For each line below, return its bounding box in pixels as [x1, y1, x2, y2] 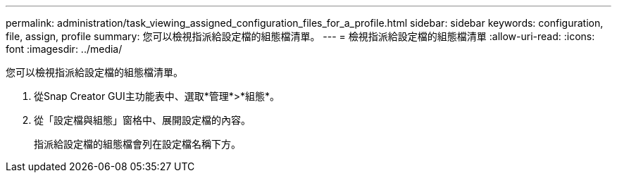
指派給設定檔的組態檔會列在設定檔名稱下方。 [34, 138, 241, 150]
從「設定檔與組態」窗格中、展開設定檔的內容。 [34, 114, 251, 126]
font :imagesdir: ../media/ [6, 43, 123, 55]
